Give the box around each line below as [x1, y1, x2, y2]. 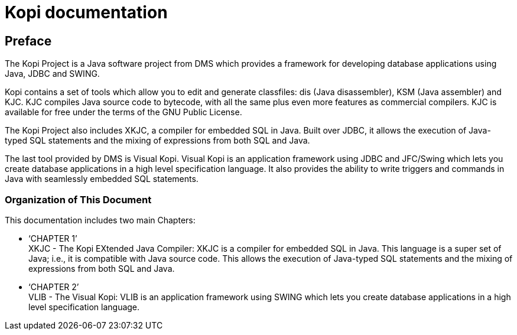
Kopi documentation [5, 2, 168, 22]
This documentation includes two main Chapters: [5, 214, 196, 225]
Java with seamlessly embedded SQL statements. [5, 174, 199, 184]
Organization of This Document [5, 193, 152, 206]
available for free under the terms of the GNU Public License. [5, 107, 242, 118]
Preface [5, 33, 52, 48]
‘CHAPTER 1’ [28, 233, 77, 243]
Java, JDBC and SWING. [5, 69, 100, 79]
